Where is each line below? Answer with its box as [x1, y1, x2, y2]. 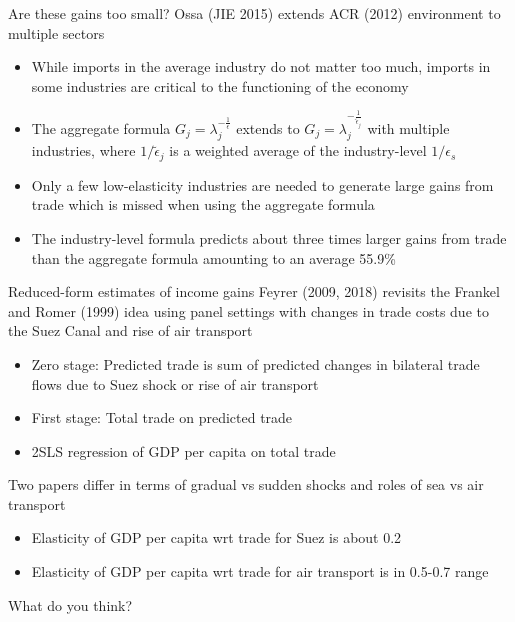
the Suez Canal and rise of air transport [8, 320, 253, 341]
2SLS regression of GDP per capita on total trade [31, 440, 336, 461]
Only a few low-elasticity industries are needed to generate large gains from [31, 174, 494, 195]
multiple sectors [8, 22, 105, 43]
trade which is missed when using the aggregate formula [31, 194, 375, 215]
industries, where [31, 140, 136, 161]
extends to [236, 117, 300, 138]
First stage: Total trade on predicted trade [31, 407, 293, 428]
